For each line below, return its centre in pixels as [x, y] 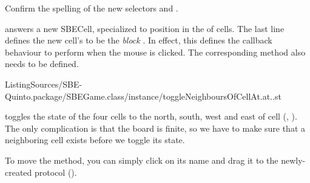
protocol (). [56, 172]
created [19, 172]
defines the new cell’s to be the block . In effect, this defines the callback [139, 40]
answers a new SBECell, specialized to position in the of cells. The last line [145, 28]
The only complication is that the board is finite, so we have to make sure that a [155, 128]
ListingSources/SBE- [44, 84]
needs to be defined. [42, 64]
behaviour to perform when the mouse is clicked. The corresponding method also [155, 52]
